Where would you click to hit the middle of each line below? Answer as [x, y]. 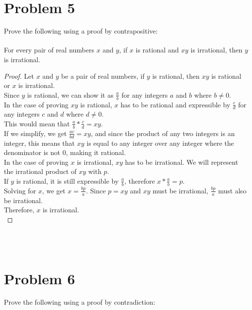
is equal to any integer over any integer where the [160, 143]
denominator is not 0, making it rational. [65, 152]
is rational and [157, 50]
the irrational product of [40, 171]
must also [232, 190]
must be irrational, [180, 190]
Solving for [20, 190]
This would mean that [37, 123]
